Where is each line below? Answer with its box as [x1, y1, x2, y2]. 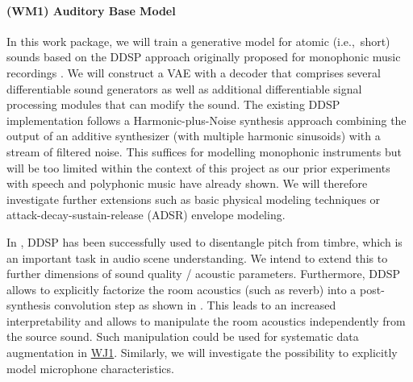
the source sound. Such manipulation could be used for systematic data [6, 328, 359, 345]
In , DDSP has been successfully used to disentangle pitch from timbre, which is [6, 233, 403, 250]
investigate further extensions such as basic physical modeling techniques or [6, 190, 381, 207]
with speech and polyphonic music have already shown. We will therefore [6, 175, 368, 192]
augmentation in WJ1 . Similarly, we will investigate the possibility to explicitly [6, 344, 398, 361]
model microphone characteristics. [6, 359, 174, 376]
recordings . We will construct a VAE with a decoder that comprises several [6, 64, 381, 81]
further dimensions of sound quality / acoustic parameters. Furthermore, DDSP [6, 265, 400, 282]
